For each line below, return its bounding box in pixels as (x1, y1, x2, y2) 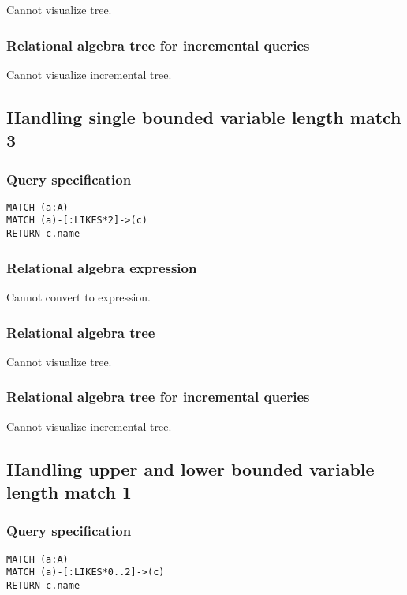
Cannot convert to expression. (6, 288, 151, 305)
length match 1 (6, 479, 132, 503)
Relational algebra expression (6, 257, 197, 277)
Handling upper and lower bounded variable (6, 456, 375, 481)
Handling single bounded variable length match (6, 104, 401, 129)
